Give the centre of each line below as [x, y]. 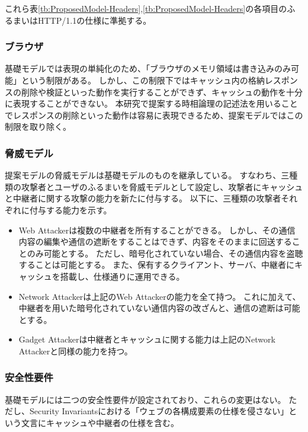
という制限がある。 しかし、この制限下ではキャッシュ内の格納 [143, 80]
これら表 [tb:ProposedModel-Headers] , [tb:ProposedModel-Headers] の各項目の [146, 8]
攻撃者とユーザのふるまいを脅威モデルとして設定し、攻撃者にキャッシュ [162, 186]
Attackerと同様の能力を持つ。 [76, 351]
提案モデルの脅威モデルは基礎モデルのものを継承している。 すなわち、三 [147, 175]
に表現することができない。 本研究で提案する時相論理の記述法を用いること [151, 103]
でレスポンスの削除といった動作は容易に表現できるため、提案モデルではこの [154, 115]
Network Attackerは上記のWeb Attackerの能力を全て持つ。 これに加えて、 [160, 296]
